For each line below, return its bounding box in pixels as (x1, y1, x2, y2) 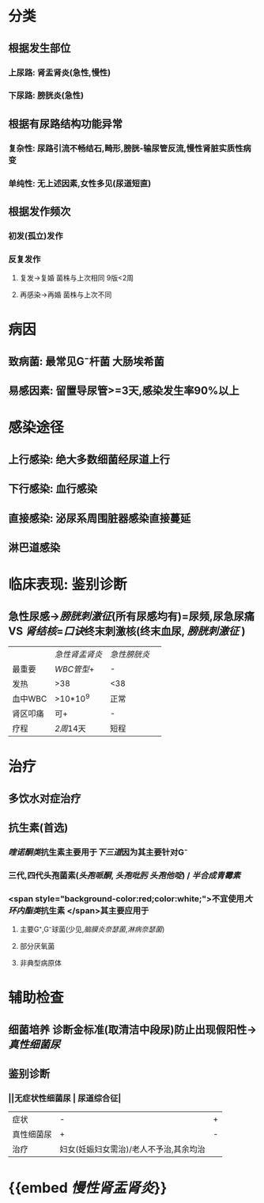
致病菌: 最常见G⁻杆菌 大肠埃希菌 (8, 354, 164, 368)
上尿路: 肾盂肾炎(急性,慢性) (8, 67, 111, 78)
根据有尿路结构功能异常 (8, 116, 123, 131)
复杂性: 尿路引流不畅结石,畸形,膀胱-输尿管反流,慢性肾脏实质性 (8, 143, 243, 154)
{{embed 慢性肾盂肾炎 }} (8, 1178, 168, 1197)
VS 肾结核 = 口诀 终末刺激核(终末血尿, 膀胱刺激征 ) (8, 624, 246, 638)
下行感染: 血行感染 (8, 482, 97, 496)
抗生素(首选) (8, 820, 69, 834)
